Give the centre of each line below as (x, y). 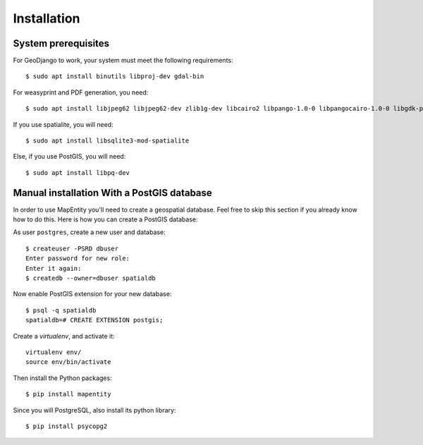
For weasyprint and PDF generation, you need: (81, 92)
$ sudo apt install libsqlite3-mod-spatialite (108, 141)
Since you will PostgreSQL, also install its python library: (94, 410)
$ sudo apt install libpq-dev (78, 172)
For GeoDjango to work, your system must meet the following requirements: (123, 61)
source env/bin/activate (68, 362)
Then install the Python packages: (62, 378)
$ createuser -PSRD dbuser (72, 248)
